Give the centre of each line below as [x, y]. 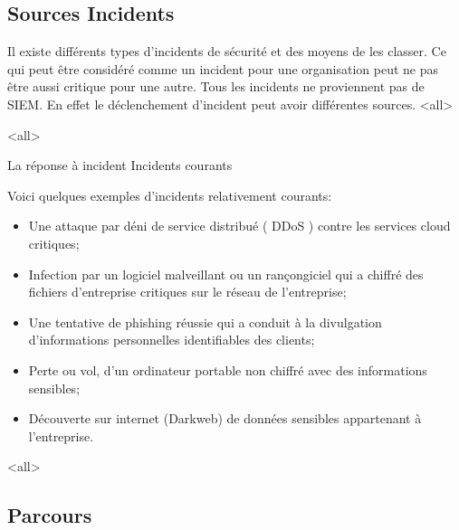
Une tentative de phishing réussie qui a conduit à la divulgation [205, 322]
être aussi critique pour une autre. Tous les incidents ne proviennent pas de [216, 86]
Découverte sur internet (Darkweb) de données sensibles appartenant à [225, 418]
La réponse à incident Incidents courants [120, 165]
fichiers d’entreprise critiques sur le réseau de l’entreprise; [187, 292]
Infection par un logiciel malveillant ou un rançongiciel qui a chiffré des [226, 274]
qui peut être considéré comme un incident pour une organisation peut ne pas [223, 68]
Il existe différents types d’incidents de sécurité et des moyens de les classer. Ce [227, 51]
